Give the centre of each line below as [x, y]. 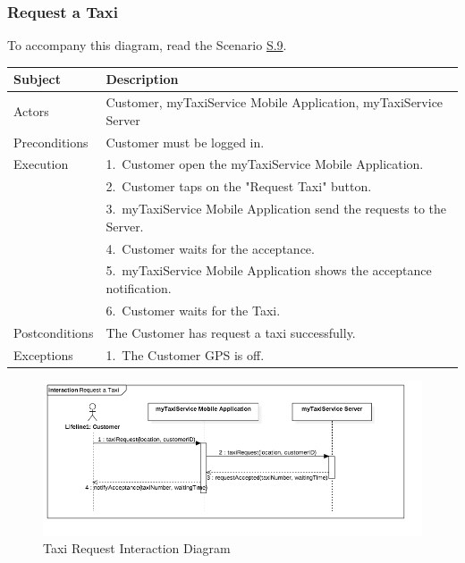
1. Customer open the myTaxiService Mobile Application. [265, 164]
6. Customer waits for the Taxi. [193, 310]
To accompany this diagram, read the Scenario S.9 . [147, 45]
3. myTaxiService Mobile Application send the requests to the [276, 209]
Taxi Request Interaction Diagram [137, 548]
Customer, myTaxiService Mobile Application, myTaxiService [275, 102]
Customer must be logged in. [185, 142]
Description [142, 79]
